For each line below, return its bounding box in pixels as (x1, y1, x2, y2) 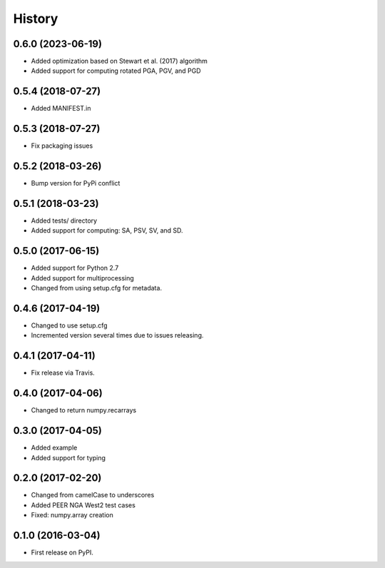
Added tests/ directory (31, 216, 98, 225)
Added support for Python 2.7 (31, 264, 119, 273)
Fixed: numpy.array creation (31, 511, 114, 519)
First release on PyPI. (31, 548, 94, 557)
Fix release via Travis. (31, 368, 96, 377)
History (13, 11, 58, 26)
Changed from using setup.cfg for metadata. (31, 284, 163, 293)
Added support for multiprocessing (31, 273, 135, 282)
